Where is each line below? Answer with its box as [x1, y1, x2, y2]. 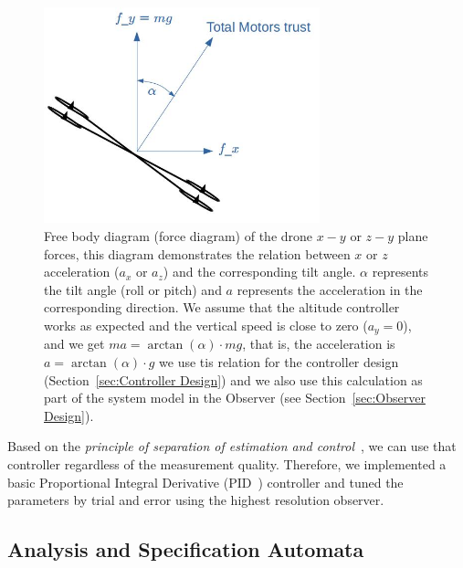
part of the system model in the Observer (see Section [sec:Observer [44, 388, 426, 407]
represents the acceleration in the [237, 279, 423, 299]
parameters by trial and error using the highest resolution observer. [7, 490, 384, 510]
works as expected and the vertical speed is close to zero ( [44, 316, 368, 334]
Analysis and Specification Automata [7, 535, 364, 563]
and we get [44, 334, 105, 353]
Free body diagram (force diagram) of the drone [44, 226, 313, 246]
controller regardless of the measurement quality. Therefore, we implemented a [7, 455, 447, 474]
